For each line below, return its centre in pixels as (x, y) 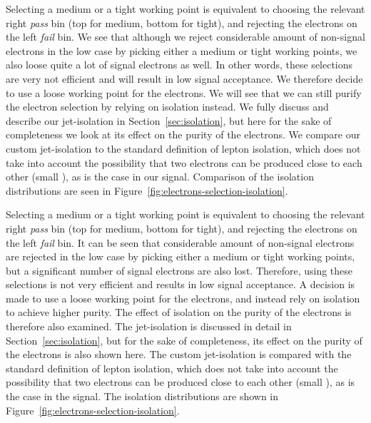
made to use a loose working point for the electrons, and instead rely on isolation (183, 298)
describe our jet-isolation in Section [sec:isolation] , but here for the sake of (169, 120)
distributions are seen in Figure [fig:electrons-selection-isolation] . (147, 190)
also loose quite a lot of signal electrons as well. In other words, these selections (179, 65)
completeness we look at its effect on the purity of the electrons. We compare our (183, 134)
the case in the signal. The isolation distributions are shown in (142, 396)
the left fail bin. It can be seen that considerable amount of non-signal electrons (180, 242)
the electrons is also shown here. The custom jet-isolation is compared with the (179, 354)
